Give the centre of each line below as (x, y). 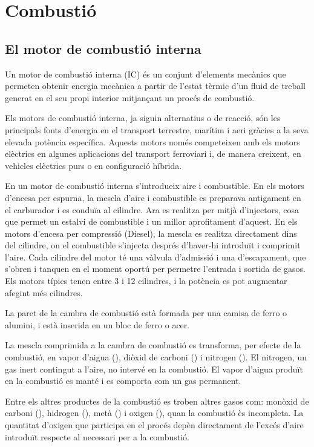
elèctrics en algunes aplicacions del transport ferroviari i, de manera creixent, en (153, 154)
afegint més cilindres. (44, 292)
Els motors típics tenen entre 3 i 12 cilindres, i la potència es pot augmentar (146, 281)
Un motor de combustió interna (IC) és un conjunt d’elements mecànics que (146, 74)
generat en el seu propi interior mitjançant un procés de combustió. (130, 97)
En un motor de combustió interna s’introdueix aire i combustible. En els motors (155, 186)
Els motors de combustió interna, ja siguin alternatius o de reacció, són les (143, 118)
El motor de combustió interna (103, 48)
